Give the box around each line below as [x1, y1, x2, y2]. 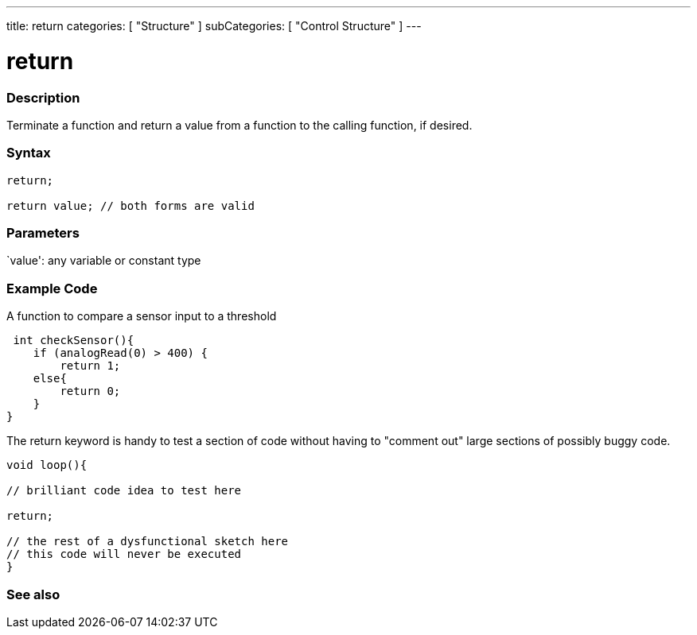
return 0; [60, 385, 121, 398]
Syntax [6, 145, 51, 161]
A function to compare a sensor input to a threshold [6, 309, 277, 323]
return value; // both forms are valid [6, 199, 255, 212]
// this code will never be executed [6, 548, 242, 561]
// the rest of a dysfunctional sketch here [6, 535, 289, 548]
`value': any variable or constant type [6, 254, 201, 268]
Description [6, 89, 80, 106]
